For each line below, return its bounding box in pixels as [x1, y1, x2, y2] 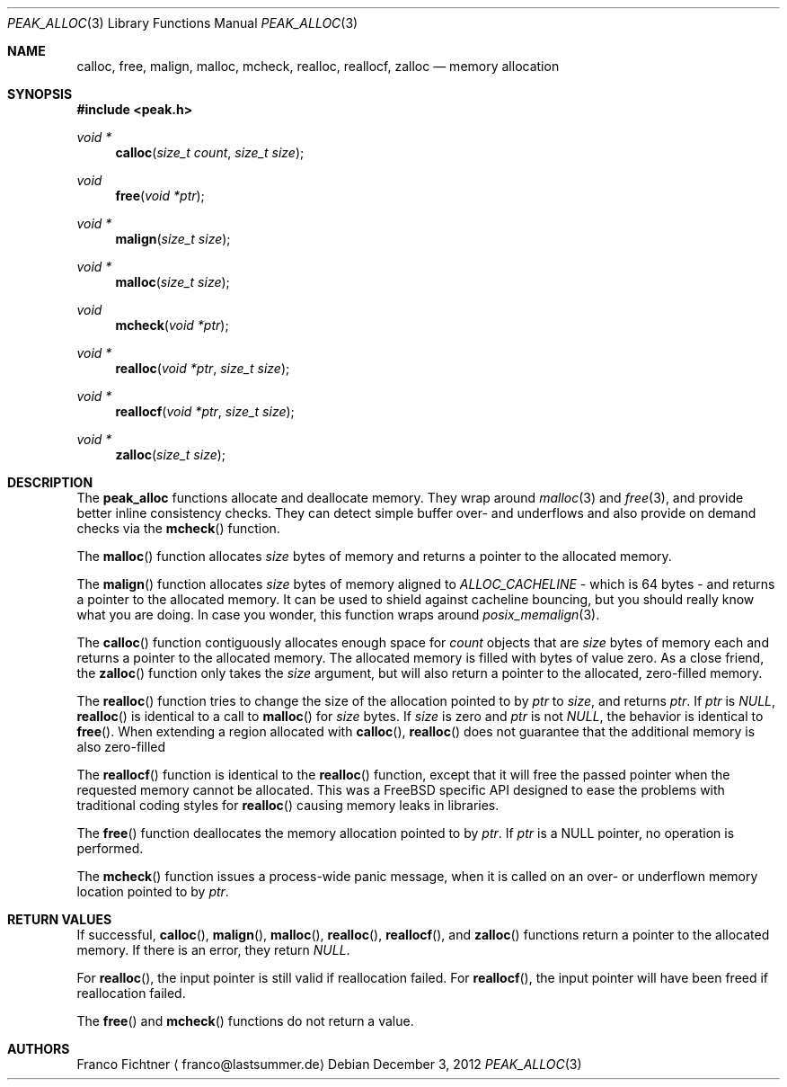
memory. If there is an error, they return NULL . [76, 942, 350, 958]
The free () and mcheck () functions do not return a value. [76, 1013, 414, 1029]
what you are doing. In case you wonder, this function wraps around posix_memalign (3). [76, 607, 600, 622]
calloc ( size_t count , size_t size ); [115, 145, 305, 160]
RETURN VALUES [7, 912, 112, 927]
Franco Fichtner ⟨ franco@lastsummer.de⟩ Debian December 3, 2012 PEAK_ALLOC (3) [76, 1056, 582, 1072]
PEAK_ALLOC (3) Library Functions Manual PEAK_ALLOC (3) [7, 15, 358, 31]
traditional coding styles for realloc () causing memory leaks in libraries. [76, 797, 500, 813]
